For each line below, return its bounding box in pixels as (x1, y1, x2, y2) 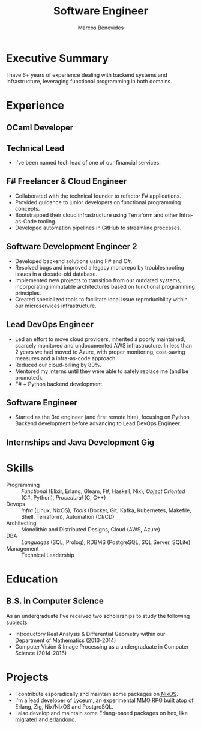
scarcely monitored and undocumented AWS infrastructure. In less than (14, 342, 193, 349)
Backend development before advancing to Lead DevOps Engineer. (14, 420, 182, 427)
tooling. (38, 217, 57, 225)
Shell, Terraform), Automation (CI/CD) (21, 513, 115, 520)
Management (6, 545, 39, 552)
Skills (6, 461, 34, 475)
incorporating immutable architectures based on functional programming (14, 283, 195, 290)
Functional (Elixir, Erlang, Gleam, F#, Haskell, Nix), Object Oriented (21, 488, 185, 495)
